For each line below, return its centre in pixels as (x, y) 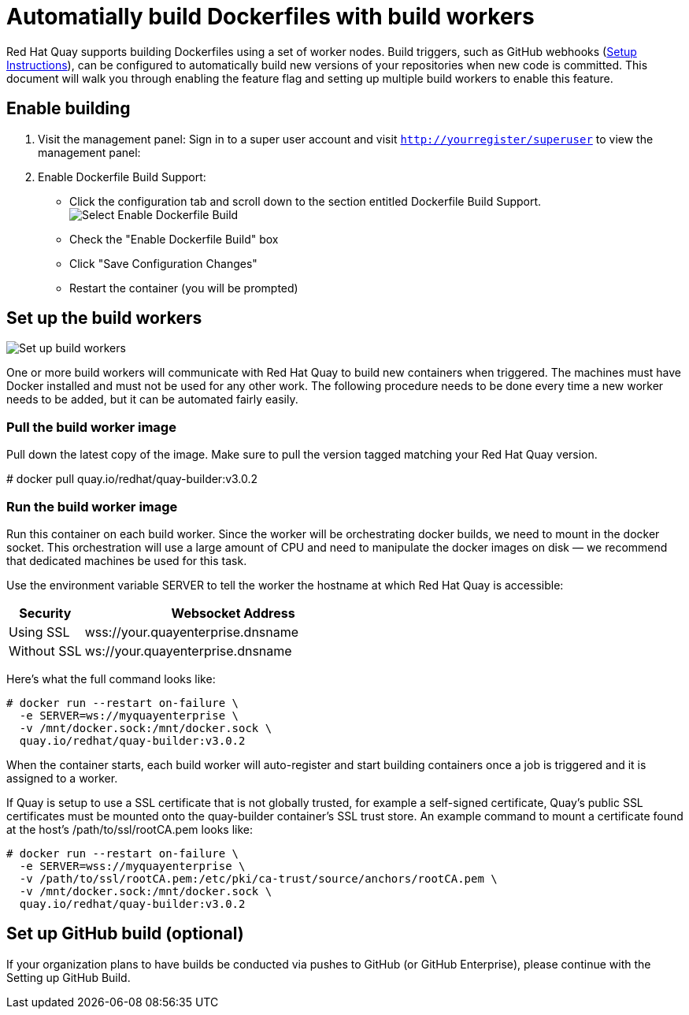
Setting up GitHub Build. (69, 977)
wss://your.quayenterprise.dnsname (192, 632)
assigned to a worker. (62, 778)
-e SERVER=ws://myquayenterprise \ (129, 715)
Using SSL (39, 632)
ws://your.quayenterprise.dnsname (188, 651)
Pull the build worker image (91, 427)
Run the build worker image (92, 506)
